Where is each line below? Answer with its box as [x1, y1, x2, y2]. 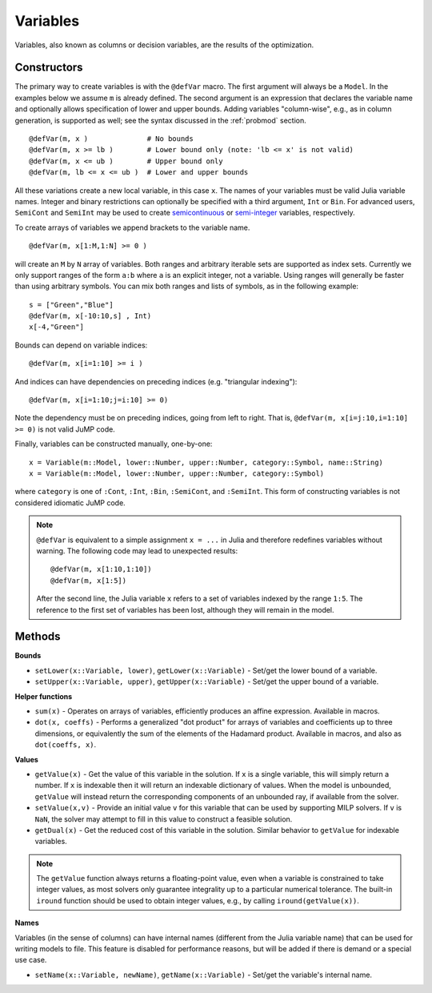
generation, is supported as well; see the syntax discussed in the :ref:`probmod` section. [14, 115, 307, 125]
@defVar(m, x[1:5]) [50, 576, 127, 585]
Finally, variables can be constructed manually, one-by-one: [14, 439, 213, 448]
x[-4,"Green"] [29, 323, 84, 332]
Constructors [14, 61, 83, 74]
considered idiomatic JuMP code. [14, 497, 126, 508]
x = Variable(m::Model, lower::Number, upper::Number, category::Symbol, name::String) [29, 457, 384, 467]
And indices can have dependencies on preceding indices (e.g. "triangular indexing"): [14, 376, 298, 386]
